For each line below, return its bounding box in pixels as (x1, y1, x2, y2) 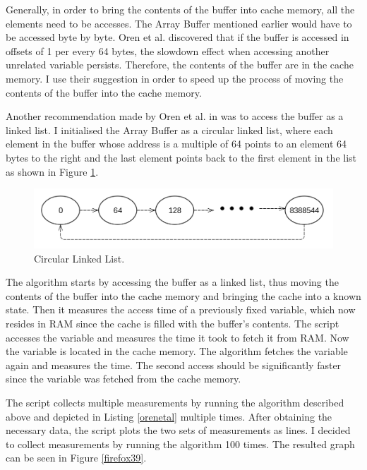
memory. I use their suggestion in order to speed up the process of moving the (6, 71, 344, 85)
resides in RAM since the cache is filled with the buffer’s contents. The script (6, 315, 339, 330)
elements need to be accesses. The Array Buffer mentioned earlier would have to (6, 16, 352, 30)
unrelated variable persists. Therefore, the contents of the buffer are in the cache (6, 57, 354, 72)
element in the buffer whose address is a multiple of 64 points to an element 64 (6, 136, 347, 151)
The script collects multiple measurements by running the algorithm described (6, 394, 344, 409)
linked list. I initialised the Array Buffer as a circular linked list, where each (6, 122, 333, 137)
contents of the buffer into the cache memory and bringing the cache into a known (6, 288, 361, 303)
